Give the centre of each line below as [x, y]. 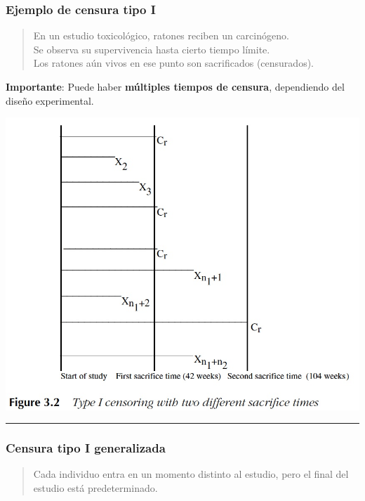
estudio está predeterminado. [95, 487]
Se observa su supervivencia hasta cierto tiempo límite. [152, 49]
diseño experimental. [50, 100]
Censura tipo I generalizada [86, 448]
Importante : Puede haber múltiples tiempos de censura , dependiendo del [175, 86]
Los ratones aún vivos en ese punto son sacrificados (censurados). [173, 63]
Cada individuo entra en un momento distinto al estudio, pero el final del [191, 474]
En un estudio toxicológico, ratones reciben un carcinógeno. [161, 35]
